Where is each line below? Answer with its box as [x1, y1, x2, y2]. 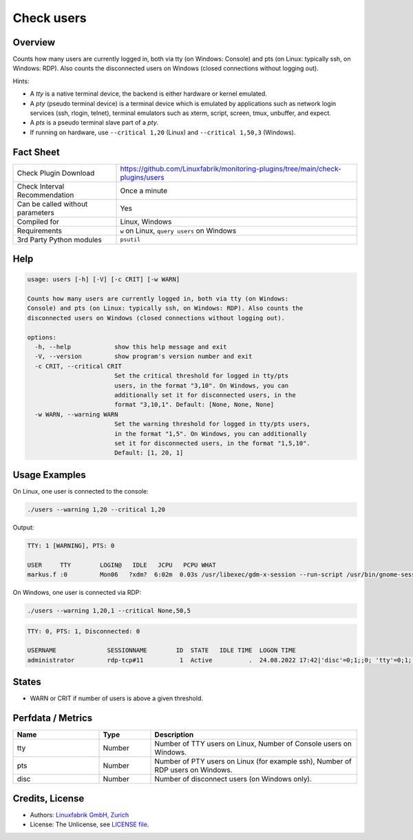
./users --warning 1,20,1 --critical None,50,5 [27, 607, 191, 614]
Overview [12, 36, 56, 48]
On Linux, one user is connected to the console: [12, 487, 149, 495]
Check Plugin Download [17, 168, 95, 178]
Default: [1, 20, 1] [114, 449, 184, 457]
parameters [17, 207, 54, 217]
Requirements [17, 226, 62, 235]
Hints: [12, 76, 30, 85]
